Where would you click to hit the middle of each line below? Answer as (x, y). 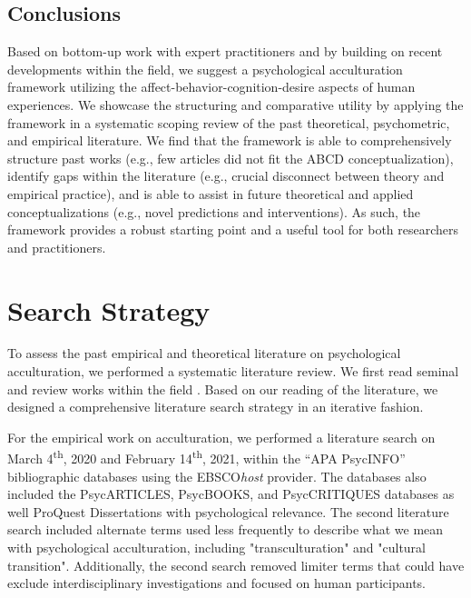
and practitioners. (57, 247)
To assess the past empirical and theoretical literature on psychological (204, 353)
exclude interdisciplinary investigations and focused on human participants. (217, 583)
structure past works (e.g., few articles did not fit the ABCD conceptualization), (231, 158)
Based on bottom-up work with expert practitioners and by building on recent (225, 51)
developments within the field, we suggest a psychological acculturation (205, 69)
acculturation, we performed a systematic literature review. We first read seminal (233, 371)
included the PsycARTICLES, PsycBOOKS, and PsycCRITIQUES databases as (231, 494)
